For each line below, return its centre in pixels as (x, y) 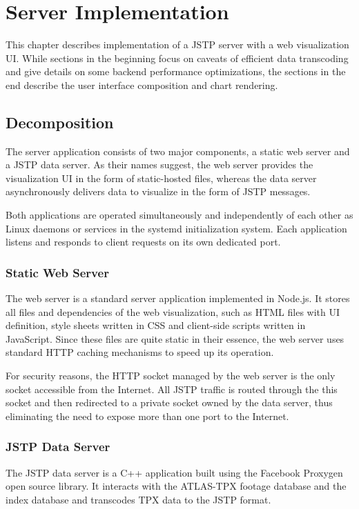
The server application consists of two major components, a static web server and (178, 151)
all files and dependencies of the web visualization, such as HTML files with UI (173, 311)
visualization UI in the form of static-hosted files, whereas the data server (161, 178)
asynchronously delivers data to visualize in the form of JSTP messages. (158, 191)
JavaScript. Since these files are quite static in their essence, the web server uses (175, 338)
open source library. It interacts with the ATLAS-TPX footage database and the (176, 486)
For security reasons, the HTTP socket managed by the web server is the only (171, 376)
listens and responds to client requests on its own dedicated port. (143, 242)
